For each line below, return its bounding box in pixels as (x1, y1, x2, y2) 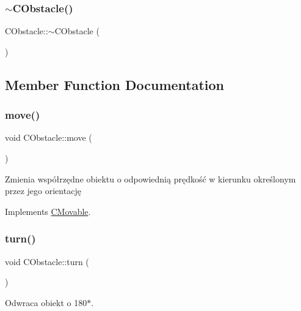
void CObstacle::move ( (5, 131, 92, 144)
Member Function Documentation (5, 75, 225, 94)
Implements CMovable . (5, 204, 91, 217)
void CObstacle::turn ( (5, 255, 89, 268)
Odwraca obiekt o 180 (5, 296, 87, 309)
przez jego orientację (5, 184, 81, 197)
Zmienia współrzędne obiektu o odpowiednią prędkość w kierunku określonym (5, 172, 296, 185)
